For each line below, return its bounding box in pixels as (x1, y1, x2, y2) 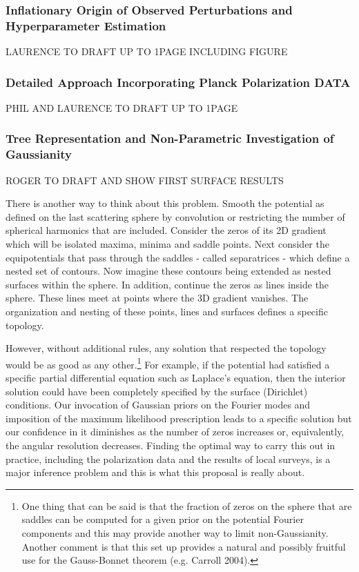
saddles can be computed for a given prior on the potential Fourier (21, 512, 304, 526)
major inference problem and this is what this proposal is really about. (6, 465, 305, 480)
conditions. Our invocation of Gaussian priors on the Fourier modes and (6, 397, 311, 412)
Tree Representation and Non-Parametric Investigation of (6, 130, 334, 147)
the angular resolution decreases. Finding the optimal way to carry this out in (6, 438, 336, 453)
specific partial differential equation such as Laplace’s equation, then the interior (6, 371, 346, 385)
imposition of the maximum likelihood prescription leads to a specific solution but (6, 411, 352, 425)
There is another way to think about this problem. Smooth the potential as (6, 196, 324, 210)
